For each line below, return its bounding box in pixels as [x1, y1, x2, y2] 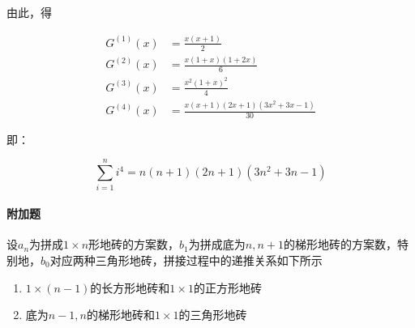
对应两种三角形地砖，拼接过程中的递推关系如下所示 [49, 251, 323, 268]
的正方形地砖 [193, 279, 262, 296]
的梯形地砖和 [86, 306, 155, 323]
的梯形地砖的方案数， [283, 236, 397, 253]
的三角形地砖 [178, 306, 247, 323]
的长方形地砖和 [90, 279, 170, 296]
